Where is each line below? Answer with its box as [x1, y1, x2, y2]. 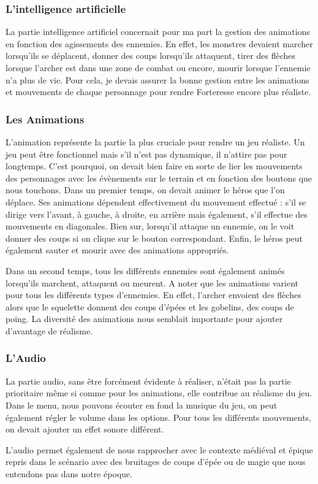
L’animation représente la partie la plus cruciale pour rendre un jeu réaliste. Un [6, 136, 305, 148]
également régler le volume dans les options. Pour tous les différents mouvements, [6, 410, 311, 423]
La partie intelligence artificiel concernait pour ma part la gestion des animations [6, 25, 310, 38]
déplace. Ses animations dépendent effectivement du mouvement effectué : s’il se [6, 195, 306, 208]
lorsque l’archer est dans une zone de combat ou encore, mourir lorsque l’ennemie [6, 61, 311, 74]
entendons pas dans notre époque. [6, 467, 133, 480]
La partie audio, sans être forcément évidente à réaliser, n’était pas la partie [6, 374, 291, 387]
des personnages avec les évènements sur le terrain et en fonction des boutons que [6, 171, 312, 184]
